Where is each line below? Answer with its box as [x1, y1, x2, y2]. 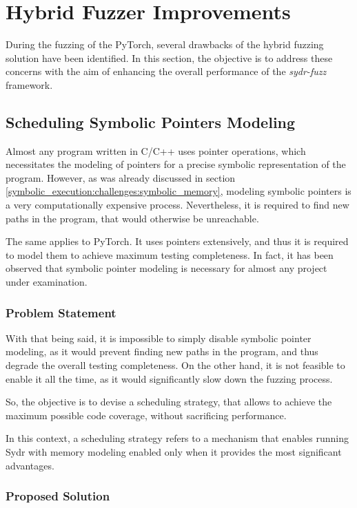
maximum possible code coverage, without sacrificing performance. [6, 408, 287, 422]
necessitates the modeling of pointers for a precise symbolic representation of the [6, 157, 346, 171]
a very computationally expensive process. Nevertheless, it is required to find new [6, 198, 349, 212]
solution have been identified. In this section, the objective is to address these [6, 50, 333, 65]
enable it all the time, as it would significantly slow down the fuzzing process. [6, 371, 333, 385]
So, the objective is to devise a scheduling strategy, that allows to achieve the [6, 394, 332, 409]
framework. [6, 77, 53, 92]
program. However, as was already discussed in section [6, 170, 236, 184]
